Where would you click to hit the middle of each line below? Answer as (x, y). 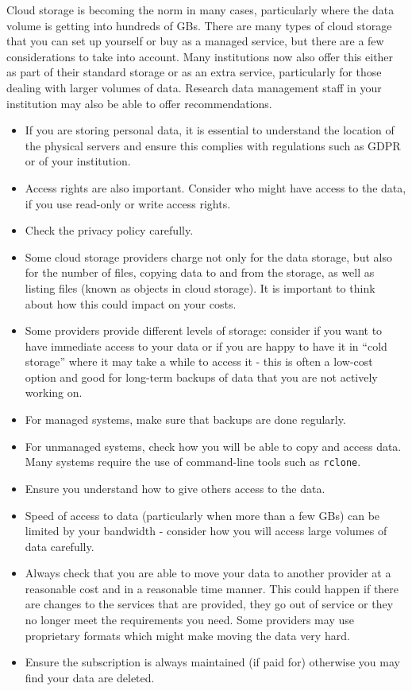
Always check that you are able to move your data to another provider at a (208, 573)
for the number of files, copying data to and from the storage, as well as (200, 272)
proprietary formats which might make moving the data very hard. (187, 635)
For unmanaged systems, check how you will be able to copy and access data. (213, 446)
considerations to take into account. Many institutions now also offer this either (200, 56)
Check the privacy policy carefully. (109, 230)
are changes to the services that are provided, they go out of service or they (209, 604)
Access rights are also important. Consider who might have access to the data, (216, 187)
